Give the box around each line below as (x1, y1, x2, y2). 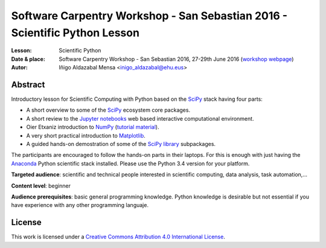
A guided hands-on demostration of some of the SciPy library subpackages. (26, 140, 216, 147)
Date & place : (11, 55, 45, 63)
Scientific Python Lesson (11, 26, 140, 39)
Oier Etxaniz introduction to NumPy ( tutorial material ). (26, 124, 159, 131)
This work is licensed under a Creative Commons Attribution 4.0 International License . (11, 233, 226, 241)
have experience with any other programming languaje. (11, 202, 149, 209)
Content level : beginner (11, 182, 71, 189)
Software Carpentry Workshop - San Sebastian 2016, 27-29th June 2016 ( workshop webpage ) (59, 55, 294, 63)
